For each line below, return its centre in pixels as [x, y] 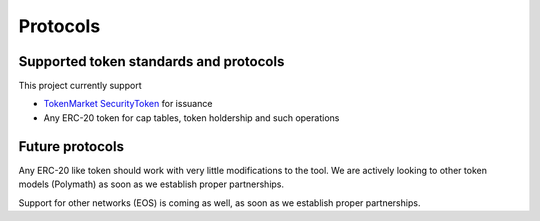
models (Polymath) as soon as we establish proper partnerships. [151, 184]
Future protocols [71, 146]
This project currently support [80, 86]
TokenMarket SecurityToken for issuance [128, 104]
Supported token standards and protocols [151, 61]
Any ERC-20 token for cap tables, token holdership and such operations [191, 117]
